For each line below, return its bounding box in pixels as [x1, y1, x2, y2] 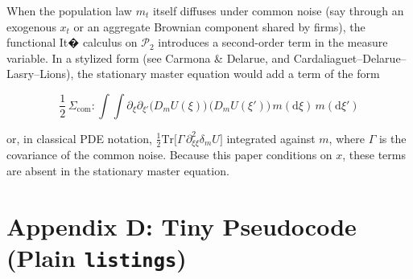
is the [378, 129, 407, 146]
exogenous [6, 18, 56, 35]
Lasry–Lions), [6, 65, 74, 82]
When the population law [6, 2, 132, 18]
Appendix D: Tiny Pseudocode [6, 209, 357, 242]
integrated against [226, 129, 316, 146]
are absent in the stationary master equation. [6, 162, 229, 179]
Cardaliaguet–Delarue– [293, 49, 407, 66]
